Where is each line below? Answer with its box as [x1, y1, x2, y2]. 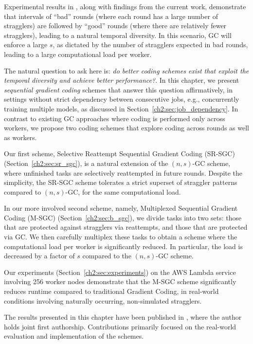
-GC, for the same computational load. [65, 186, 181, 197]
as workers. [4, 132, 37, 142]
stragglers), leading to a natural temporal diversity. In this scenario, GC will [4, 30, 232, 40]
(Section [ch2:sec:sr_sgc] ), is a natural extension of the [4, 158, 168, 168]
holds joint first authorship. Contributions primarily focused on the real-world [4, 321, 236, 331]
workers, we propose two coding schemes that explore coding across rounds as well [4, 123, 249, 133]
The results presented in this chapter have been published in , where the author [4, 312, 242, 322]
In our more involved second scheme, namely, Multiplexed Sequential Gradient [4, 203, 238, 213]
